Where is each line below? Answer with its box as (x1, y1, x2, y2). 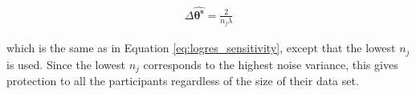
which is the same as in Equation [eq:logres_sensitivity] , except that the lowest (6, 39, 396, 56)
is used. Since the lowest (6, 55, 125, 72)
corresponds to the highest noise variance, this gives (143, 55, 398, 72)
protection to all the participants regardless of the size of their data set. (6, 72, 359, 89)
